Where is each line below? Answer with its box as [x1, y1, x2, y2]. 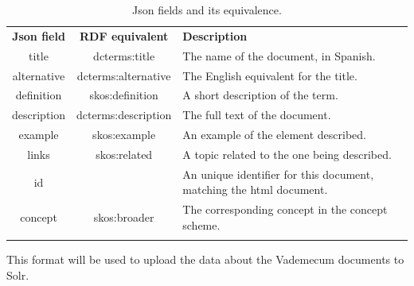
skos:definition [89, 87, 158, 103]
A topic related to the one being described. [182, 145, 392, 162]
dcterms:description [76, 106, 172, 123]
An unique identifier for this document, [182, 165, 374, 182]
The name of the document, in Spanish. [182, 47, 376, 64]
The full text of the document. [182, 106, 331, 123]
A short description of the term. [182, 87, 338, 103]
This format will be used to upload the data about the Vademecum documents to [6, 251, 404, 268]
